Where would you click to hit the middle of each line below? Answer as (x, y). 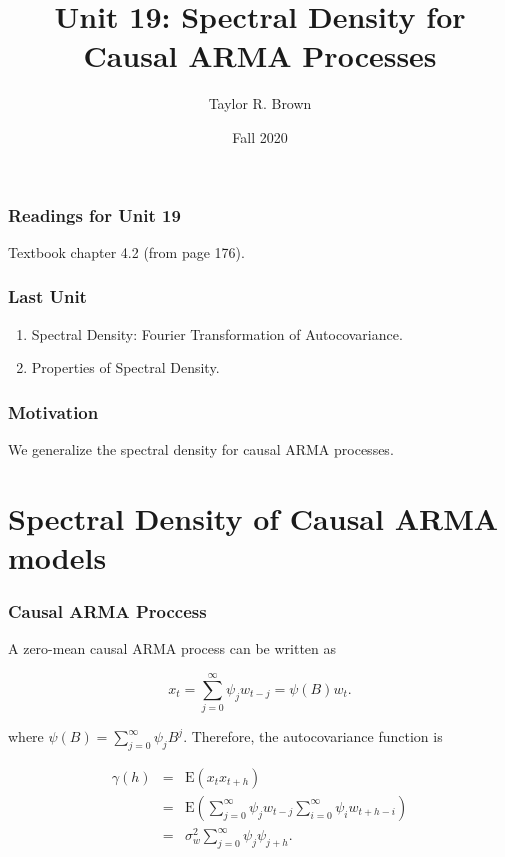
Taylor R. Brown (260, 103)
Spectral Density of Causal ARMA (253, 517)
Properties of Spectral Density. (125, 367)
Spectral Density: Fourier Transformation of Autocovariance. (217, 333)
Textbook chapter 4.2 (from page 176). (126, 251)
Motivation (53, 411)
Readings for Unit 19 (94, 214)
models (57, 556)
